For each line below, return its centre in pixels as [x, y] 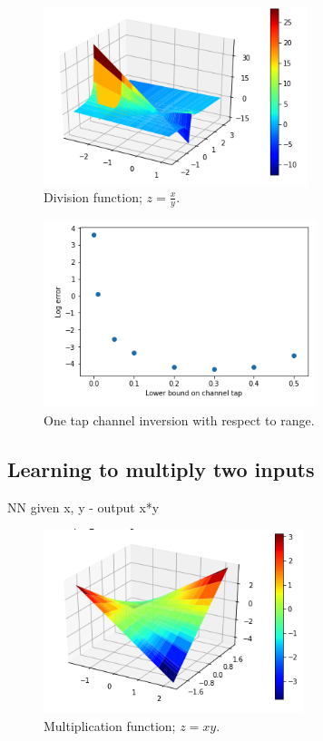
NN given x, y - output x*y [83, 507]
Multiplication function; [110, 726]
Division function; [93, 196]
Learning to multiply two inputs [161, 469]
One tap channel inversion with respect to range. [179, 420]
